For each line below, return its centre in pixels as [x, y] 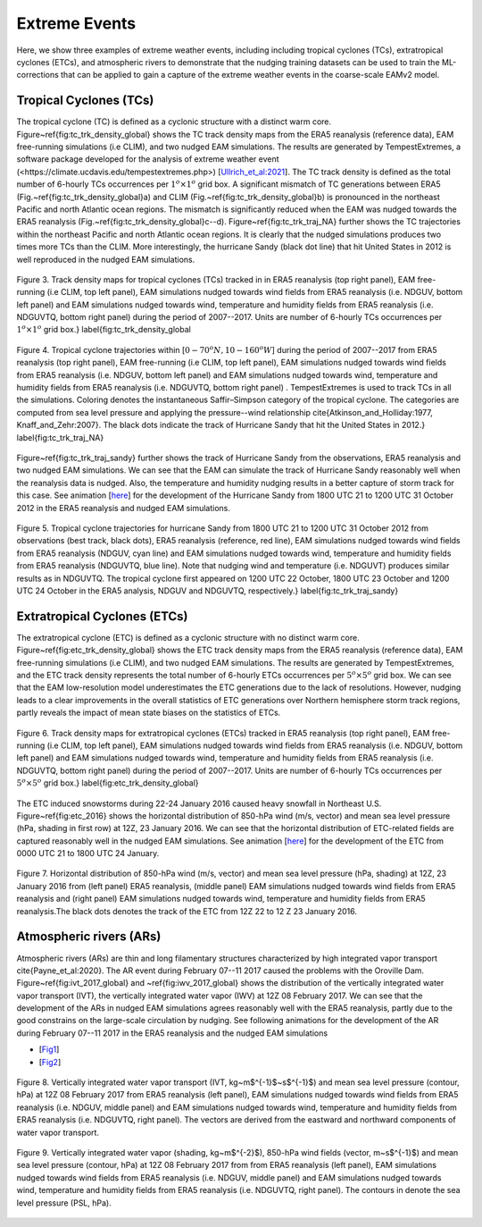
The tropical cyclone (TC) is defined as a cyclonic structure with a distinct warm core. [174, 122]
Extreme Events [76, 23]
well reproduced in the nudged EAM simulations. [106, 259]
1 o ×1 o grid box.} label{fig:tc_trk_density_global [104, 329]
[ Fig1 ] [49, 1049]
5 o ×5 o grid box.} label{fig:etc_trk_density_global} [108, 782]
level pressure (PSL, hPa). [64, 1203]
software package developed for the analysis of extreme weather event [148, 159]
